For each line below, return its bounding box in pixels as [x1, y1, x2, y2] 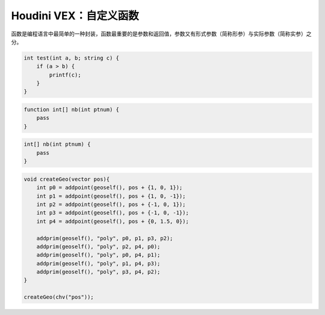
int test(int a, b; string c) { [23, 54, 120, 61]
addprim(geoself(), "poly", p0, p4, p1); [36, 252, 161, 258]
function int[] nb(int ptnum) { [23, 106, 120, 113]
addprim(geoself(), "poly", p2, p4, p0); [36, 243, 161, 250]
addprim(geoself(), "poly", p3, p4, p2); [36, 269, 161, 275]
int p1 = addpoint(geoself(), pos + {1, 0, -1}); [36, 193, 186, 199]
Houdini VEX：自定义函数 [11, 9, 139, 22]
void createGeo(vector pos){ [23, 175, 110, 182]
